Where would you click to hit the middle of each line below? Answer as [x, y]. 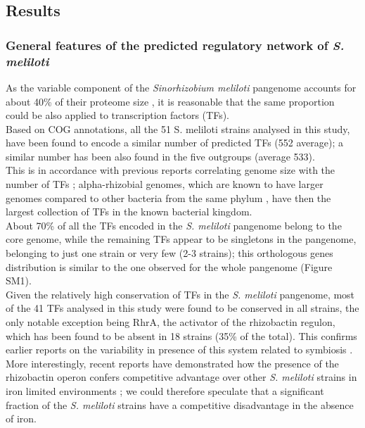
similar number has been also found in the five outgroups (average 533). [160, 156]
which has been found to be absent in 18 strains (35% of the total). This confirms [181, 335]
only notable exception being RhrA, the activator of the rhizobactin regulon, [171, 322]
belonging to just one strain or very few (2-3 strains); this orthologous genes [169, 253]
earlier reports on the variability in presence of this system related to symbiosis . [179, 350]
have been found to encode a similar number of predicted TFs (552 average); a [174, 143]
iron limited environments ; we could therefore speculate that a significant [165, 390]
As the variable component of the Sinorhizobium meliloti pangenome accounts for [181, 87]
